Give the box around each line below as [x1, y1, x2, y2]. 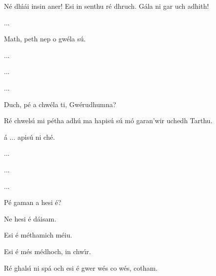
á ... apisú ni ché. [4, 131, 55, 142]
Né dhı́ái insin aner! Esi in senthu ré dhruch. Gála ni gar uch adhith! [4, 1, 209, 11]
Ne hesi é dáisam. [4, 213, 57, 223]
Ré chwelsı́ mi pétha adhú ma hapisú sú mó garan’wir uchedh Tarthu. [4, 115, 213, 126]
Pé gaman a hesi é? [4, 197, 61, 207]
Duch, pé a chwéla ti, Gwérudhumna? [4, 99, 117, 109]
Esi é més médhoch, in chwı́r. [4, 246, 91, 256]
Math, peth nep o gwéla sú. [4, 34, 86, 44]
